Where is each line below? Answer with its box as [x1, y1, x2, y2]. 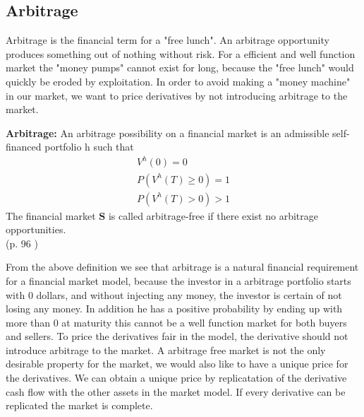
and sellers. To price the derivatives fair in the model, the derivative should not [6, 329, 348, 343]
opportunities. [6, 222, 66, 237]
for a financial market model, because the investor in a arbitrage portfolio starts [6, 273, 351, 288]
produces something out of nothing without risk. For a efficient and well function [6, 46, 356, 61]
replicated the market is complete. [6, 398, 153, 413]
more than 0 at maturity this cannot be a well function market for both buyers [6, 315, 347, 329]
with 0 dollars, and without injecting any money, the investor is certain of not [6, 287, 342, 302]
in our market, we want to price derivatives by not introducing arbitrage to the [6, 88, 348, 102]
